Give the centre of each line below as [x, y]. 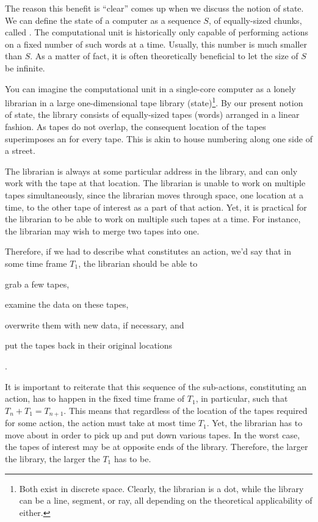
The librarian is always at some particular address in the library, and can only [151, 171]
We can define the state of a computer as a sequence [103, 20]
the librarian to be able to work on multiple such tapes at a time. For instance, [153, 219]
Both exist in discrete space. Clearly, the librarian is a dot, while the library [161, 488]
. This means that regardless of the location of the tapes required [186, 410]
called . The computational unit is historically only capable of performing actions [157, 32]
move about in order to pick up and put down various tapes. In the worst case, [153, 434]
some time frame [36, 263]
